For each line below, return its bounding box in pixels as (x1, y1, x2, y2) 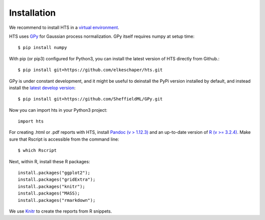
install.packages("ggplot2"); (18, 170, 91, 176)
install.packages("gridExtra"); (18, 177, 96, 182)
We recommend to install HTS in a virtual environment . (9, 24, 120, 30)
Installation (9, 7, 56, 18)
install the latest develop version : (9, 85, 76, 91)
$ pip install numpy (18, 45, 67, 50)
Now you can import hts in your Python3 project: (9, 107, 107, 113)
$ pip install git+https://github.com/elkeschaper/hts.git (18, 67, 163, 73)
